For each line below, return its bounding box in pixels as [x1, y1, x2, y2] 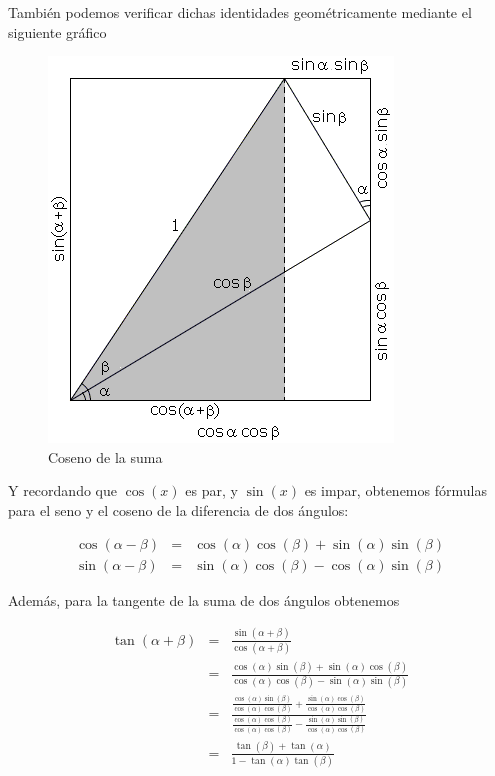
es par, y [185, 480, 238, 501]
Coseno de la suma [48, 446, 163, 467]
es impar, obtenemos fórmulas [304, 480, 487, 501]
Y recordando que [8, 480, 117, 501]
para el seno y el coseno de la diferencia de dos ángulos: [8, 499, 349, 520]
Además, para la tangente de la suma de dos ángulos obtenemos [8, 589, 400, 610]
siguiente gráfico [8, 21, 107, 42]
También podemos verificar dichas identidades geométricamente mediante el [8, 2, 472, 22]
